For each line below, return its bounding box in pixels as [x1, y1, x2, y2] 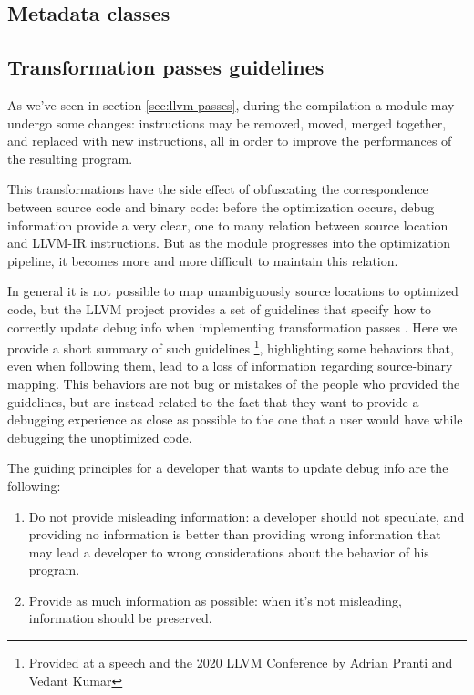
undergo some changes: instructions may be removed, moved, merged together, [7, 113, 447, 132]
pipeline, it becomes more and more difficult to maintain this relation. [7, 250, 398, 270]
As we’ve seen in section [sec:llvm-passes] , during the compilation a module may [7, 95, 455, 114]
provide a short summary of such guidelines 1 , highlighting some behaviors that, [7, 336, 454, 357]
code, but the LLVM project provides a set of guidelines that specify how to [7, 299, 432, 318]
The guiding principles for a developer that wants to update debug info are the [7, 458, 448, 477]
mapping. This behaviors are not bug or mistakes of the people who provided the [7, 373, 460, 393]
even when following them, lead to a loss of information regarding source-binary [7, 356, 453, 375]
